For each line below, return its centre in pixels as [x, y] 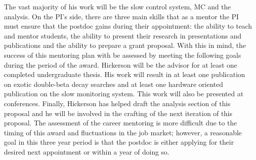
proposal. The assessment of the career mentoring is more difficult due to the [121, 123]
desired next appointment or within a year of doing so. [87, 151]
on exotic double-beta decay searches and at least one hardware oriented [114, 84]
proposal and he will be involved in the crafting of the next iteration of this [118, 113]
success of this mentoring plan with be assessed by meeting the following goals [123, 55]
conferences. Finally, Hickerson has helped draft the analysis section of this [117, 103]
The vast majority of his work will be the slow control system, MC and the [117, 6]
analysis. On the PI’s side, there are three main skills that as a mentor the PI [122, 16]
